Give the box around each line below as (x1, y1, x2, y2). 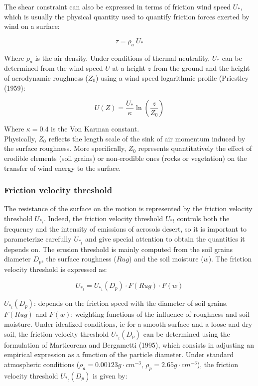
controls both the (177, 213, 230, 223)
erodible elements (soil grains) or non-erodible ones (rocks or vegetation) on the (4, 152, 247, 163)
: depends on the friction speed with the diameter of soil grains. (34, 298, 228, 308)
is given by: (93, 370, 128, 381)
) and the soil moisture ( (129, 254, 204, 264)
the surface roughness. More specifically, (4, 143, 127, 153)
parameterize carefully (4, 233, 72, 244)
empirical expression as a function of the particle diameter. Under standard (4, 349, 234, 360)
